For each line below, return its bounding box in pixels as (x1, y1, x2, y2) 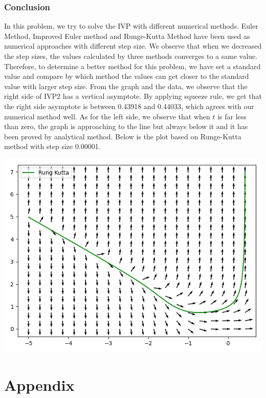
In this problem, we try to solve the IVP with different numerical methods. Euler (4, 20, 258, 31)
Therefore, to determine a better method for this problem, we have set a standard (4, 60, 261, 71)
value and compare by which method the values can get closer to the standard (4, 71, 249, 81)
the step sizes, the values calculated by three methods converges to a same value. (4, 51, 258, 61)
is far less (217, 111, 247, 121)
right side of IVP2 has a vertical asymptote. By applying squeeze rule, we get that (4, 91, 262, 101)
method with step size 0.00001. (4, 141, 101, 152)
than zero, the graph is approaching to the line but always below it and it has (4, 121, 248, 132)
